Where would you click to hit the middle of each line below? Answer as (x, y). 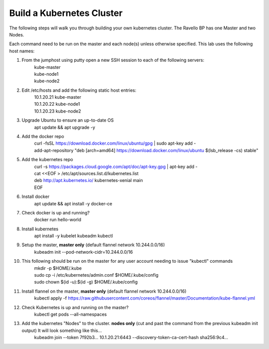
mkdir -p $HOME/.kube (58, 268)
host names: (22, 51)
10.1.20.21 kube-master (58, 97)
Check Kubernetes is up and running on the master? (75, 307)
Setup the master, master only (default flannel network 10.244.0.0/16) (93, 245)
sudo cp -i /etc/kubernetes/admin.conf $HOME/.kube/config (96, 275)
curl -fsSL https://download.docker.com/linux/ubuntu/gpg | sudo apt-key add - (115, 143)
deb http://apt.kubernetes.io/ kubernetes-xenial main (88, 180)
